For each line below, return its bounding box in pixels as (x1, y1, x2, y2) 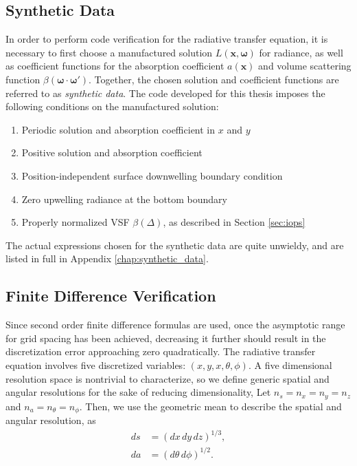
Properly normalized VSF (21, 215, 130, 229)
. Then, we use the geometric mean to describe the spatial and (79, 399, 342, 413)
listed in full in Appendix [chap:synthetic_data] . (5, 251, 209, 266)
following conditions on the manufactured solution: (5, 99, 219, 114)
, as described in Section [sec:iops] (163, 215, 306, 229)
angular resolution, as (5, 413, 96, 427)
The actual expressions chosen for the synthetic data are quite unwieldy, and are (5, 237, 344, 252)
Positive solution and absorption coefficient (21, 145, 203, 160)
